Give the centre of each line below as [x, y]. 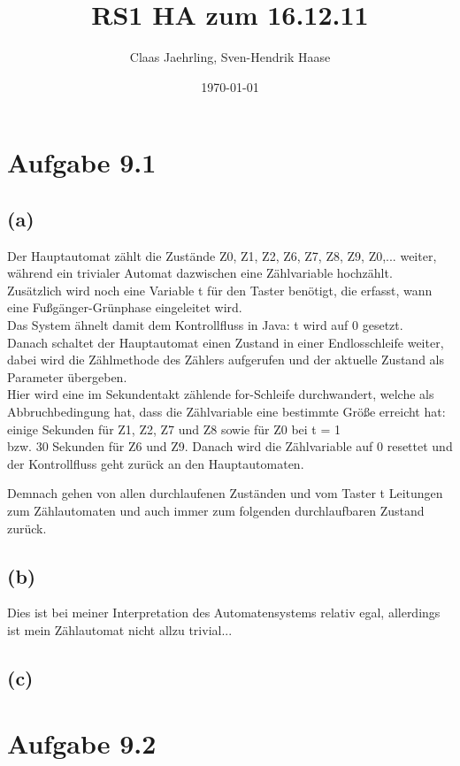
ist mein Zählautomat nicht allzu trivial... [120, 630]
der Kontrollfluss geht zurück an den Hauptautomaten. [156, 463]
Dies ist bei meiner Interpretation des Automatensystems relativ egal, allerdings [224, 613]
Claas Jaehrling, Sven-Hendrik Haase [230, 57]
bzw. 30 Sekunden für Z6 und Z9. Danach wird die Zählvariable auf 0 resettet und [230, 446]
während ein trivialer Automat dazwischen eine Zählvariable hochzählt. [200, 273]
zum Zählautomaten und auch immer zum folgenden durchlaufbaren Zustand [216, 511]
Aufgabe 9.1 [82, 162]
